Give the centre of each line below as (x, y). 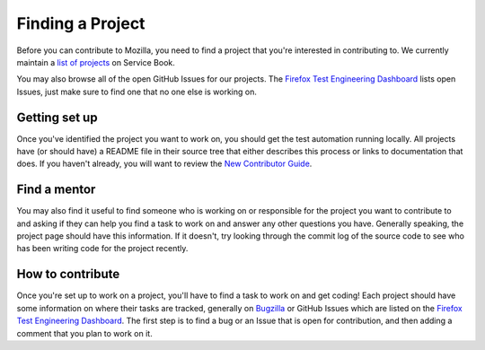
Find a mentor (56, 190)
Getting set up (57, 117)
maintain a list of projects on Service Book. (96, 62)
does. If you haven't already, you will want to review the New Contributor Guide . (164, 164)
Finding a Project (81, 23)
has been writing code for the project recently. (102, 249)
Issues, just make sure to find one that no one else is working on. (137, 92)
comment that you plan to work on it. (84, 333)
